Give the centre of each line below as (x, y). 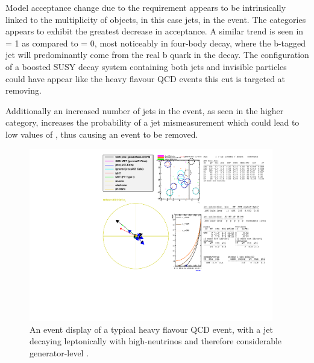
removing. (24, 90)
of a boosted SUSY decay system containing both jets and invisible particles (146, 66)
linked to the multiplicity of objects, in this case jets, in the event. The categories (156, 19)
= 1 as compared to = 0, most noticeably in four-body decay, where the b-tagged (156, 43)
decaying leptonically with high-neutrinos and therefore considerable (156, 341)
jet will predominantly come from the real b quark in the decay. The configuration (157, 55)
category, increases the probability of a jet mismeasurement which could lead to (152, 122)
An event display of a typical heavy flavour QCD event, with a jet (151, 329)
